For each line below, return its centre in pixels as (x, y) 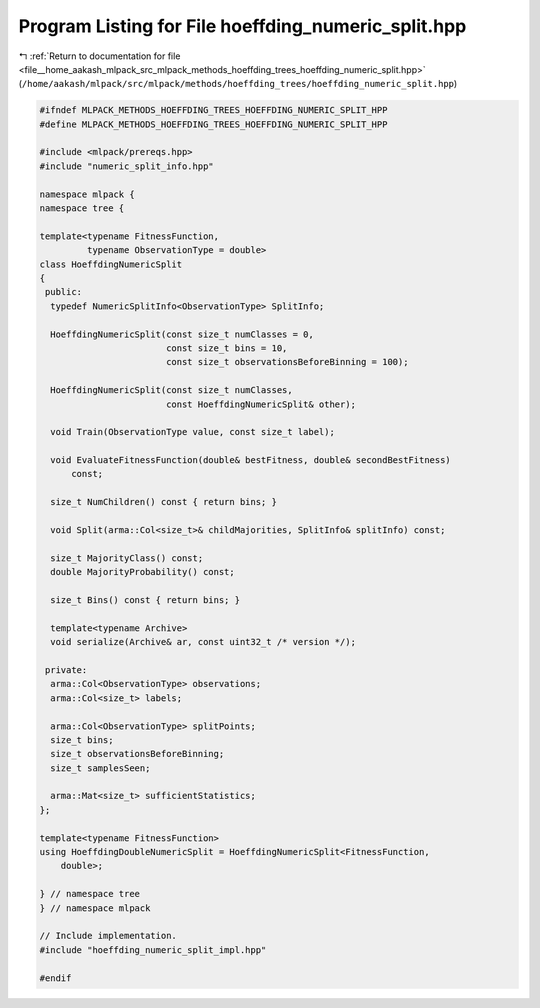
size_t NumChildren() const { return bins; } (163, 502)
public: (64, 292)
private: (66, 669)
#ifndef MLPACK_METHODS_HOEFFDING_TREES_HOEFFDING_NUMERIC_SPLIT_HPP (213, 110)
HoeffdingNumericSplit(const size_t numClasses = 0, (182, 334)
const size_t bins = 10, (226, 348)
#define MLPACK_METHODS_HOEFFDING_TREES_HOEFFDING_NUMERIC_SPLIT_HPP (213, 124)
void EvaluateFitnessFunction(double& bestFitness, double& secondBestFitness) (251, 460)
